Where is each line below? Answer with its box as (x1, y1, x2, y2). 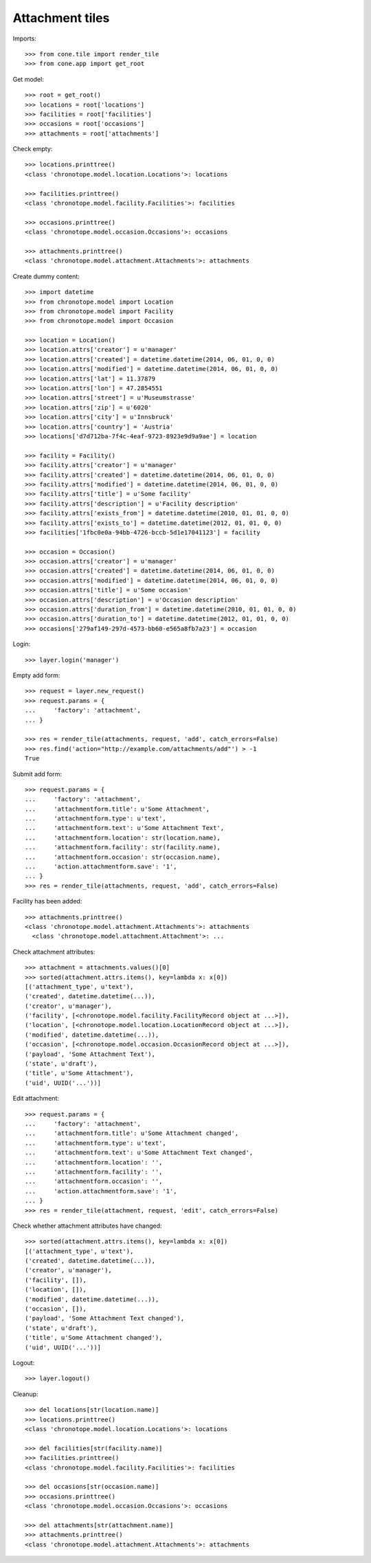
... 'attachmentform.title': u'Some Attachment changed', (25, 1129, 239, 1137)
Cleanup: (12, 1390, 38, 1398)
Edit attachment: (12, 1094, 60, 1103)
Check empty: (12, 145, 53, 153)
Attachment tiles (12, 10, 110, 25)
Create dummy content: (12, 272, 80, 280)
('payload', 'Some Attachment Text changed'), (25, 1314, 185, 1323)
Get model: (12, 75, 44, 83)
